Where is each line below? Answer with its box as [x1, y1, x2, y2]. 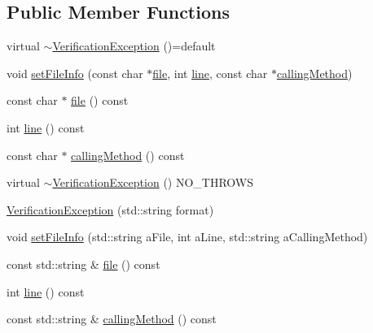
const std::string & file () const [7, 255, 160, 272]
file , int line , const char [152, 64, 268, 81]
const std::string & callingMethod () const [7, 310, 217, 327]
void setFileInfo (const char [7, 64, 143, 81]
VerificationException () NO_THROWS [52, 174, 254, 191]
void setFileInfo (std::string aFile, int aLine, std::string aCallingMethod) [7, 228, 368, 245]
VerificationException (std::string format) [7, 201, 214, 218]
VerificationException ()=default [52, 37, 216, 54]
